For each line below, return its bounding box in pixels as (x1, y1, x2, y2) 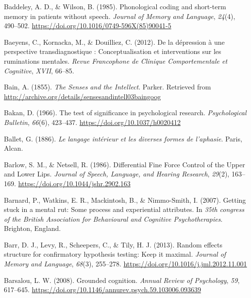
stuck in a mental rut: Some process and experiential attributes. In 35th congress (4, 204, 244, 214)
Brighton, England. (4, 223, 61, 233)
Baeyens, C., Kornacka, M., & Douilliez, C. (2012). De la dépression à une (4, 36, 225, 47)
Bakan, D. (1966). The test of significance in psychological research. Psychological (4, 107, 247, 118)
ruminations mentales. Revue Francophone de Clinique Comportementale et (4, 55, 228, 66)
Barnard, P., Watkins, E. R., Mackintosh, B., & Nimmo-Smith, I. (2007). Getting (4, 194, 246, 205)
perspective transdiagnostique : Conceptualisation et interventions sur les (4, 46, 221, 56)
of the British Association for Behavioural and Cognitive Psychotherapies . (4, 213, 223, 224)
